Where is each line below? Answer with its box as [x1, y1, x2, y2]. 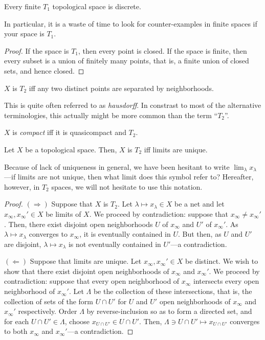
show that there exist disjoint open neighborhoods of [4, 265, 169, 276]
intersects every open [193, 276, 259, 286]
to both [4, 326, 28, 336]
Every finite [4, 1, 41, 11]
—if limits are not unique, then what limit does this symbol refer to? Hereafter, [4, 171, 254, 182]
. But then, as [178, 229, 222, 239]
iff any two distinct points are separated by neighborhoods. [29, 82, 214, 93]
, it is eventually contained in [79, 229, 171, 239]
